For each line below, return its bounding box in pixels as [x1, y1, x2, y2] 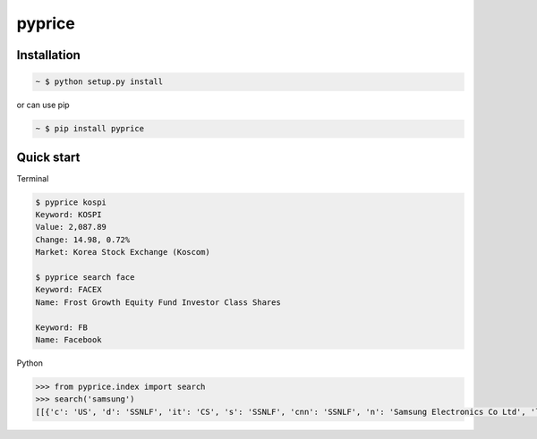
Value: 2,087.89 [35, 222, 107, 232]
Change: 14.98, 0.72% [35, 234, 131, 245]
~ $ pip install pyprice [35, 123, 145, 134]
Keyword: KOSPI [35, 210, 102, 219]
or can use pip [16, 99, 71, 111]
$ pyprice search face [35, 272, 135, 282]
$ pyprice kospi [35, 197, 107, 207]
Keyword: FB [35, 322, 89, 333]
